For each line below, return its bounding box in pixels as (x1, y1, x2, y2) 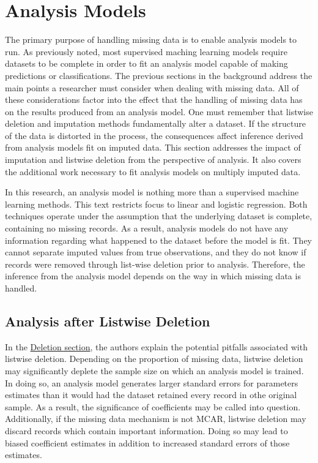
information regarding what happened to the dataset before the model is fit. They (5, 233, 312, 246)
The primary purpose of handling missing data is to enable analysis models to (5, 33, 297, 46)
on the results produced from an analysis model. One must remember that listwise (5, 105, 313, 118)
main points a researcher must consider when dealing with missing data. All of (5, 81, 299, 94)
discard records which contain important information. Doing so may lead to (5, 424, 288, 437)
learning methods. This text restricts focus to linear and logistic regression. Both (5, 197, 308, 210)
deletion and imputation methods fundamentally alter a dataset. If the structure (5, 117, 306, 130)
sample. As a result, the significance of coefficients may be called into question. (5, 400, 301, 413)
